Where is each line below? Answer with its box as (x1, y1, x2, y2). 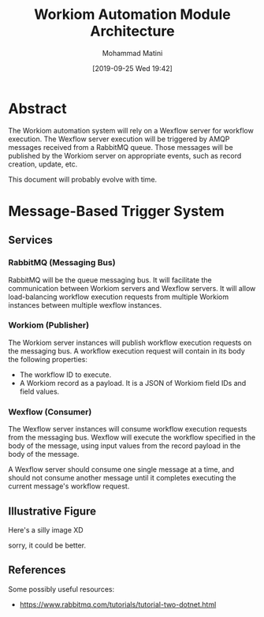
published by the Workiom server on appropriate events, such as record (8, 151, 242, 160)
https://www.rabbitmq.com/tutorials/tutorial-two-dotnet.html (19, 600, 217, 609)
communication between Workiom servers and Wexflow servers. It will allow (8, 283, 256, 293)
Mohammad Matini (102, 48, 163, 58)
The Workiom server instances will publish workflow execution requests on (8, 338, 252, 347)
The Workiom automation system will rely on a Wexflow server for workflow (8, 125, 254, 135)
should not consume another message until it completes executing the (8, 473, 236, 483)
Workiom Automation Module (34, 6, 231, 24)
